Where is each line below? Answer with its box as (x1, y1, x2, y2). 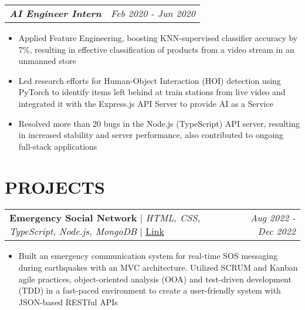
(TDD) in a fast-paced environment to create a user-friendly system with (18, 284, 281, 296)
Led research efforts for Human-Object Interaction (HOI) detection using (18, 74, 281, 86)
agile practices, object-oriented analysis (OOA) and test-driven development (18, 272, 292, 285)
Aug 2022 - (250, 211, 296, 225)
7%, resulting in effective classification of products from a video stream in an (18, 43, 294, 55)
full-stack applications (18, 140, 97, 152)
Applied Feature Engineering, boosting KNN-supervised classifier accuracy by (18, 32, 298, 43)
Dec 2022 (257, 224, 296, 238)
